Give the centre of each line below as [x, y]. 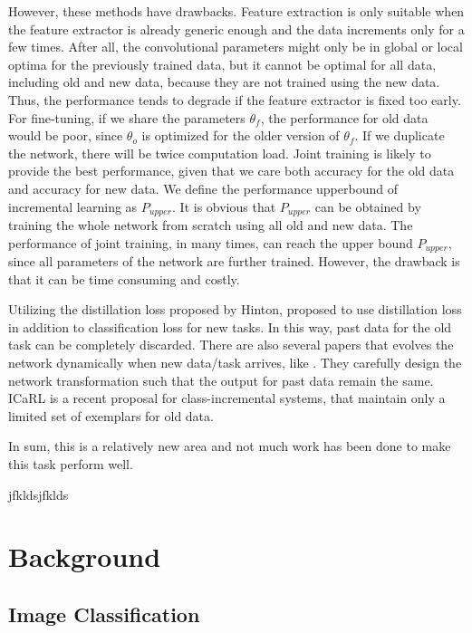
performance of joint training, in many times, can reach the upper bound [211, 242]
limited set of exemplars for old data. [111, 415]
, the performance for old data [344, 117]
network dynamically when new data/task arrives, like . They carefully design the [235, 362]
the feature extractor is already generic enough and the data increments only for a [236, 29]
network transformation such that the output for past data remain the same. [221, 380]
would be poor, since [66, 135]
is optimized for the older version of [241, 135]
